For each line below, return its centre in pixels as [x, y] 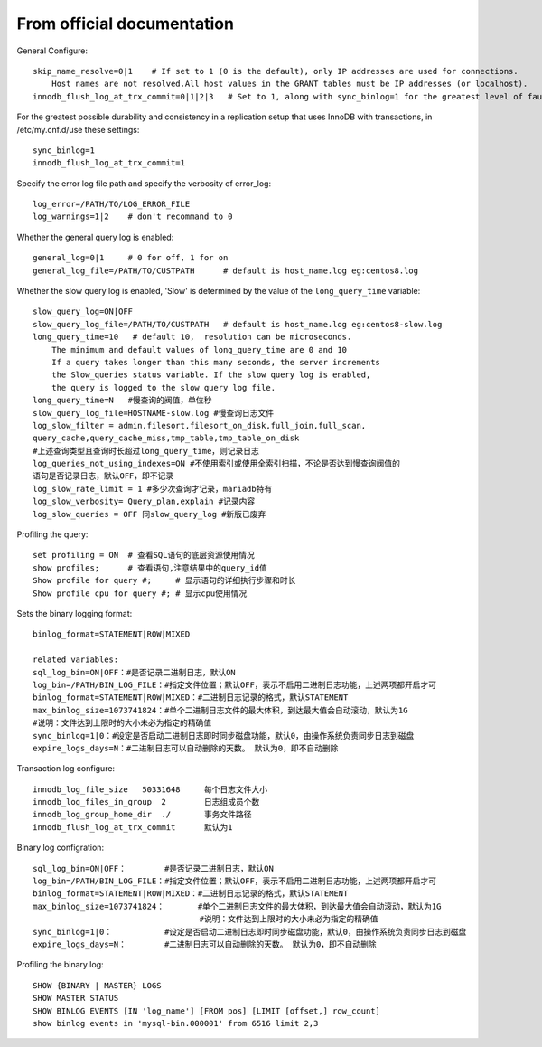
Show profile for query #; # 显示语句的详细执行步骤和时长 [164, 580]
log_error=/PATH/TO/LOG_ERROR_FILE [112, 204]
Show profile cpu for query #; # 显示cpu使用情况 [140, 593]
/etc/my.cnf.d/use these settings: [78, 129]
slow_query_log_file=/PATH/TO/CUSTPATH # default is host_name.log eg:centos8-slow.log [238, 324]
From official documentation [126, 24]
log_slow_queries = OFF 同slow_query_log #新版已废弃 [150, 514]
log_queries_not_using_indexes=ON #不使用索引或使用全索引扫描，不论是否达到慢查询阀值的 [217, 464]
